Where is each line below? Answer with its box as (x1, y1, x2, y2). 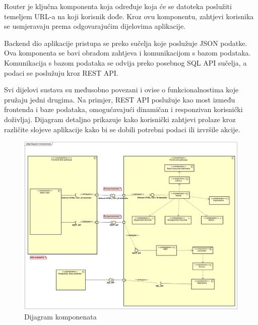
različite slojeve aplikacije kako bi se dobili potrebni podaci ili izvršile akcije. (4, 124, 240, 134)
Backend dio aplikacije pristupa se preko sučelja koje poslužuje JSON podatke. (4, 37, 247, 48)
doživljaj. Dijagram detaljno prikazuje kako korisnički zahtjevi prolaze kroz (4, 114, 236, 124)
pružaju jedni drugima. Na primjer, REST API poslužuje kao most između (4, 94, 235, 104)
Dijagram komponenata (24, 311, 97, 322)
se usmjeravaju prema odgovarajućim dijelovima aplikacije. (4, 21, 186, 31)
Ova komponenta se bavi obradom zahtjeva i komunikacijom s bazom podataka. (4, 47, 251, 58)
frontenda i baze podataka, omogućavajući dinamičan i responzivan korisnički (4, 104, 243, 115)
